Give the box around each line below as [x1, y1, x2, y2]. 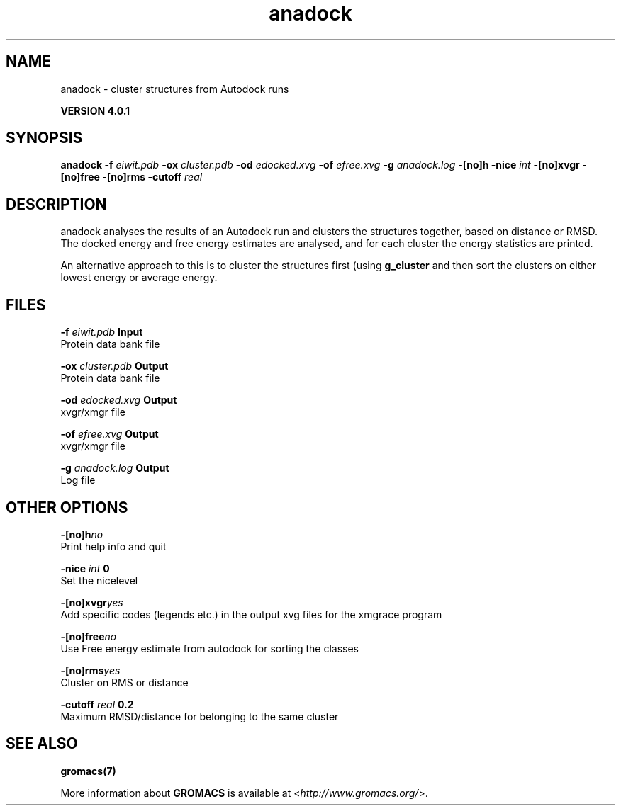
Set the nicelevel [60, 574, 138, 586]
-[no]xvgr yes [60, 596, 123, 608]
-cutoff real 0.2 [60, 698, 134, 710]
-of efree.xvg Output [60, 428, 159, 441]
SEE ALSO [6, 735, 78, 753]
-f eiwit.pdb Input [60, 326, 143, 339]
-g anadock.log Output [60, 462, 169, 475]
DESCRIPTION [6, 195, 107, 213]
